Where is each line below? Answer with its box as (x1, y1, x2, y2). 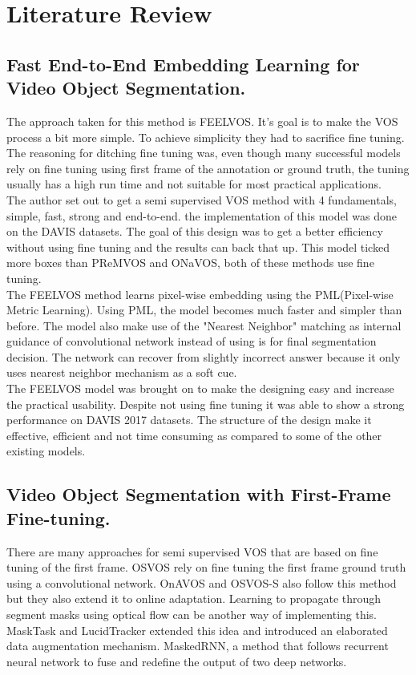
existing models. (6, 443, 86, 459)
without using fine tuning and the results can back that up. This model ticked (6, 238, 390, 255)
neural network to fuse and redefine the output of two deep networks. (6, 653, 347, 669)
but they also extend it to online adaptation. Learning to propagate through (6, 590, 382, 607)
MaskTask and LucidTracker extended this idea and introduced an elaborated (6, 621, 388, 638)
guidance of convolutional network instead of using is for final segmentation (6, 333, 377, 350)
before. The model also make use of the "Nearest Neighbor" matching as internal (6, 317, 402, 333)
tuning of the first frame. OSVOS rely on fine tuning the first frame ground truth (6, 559, 406, 576)
